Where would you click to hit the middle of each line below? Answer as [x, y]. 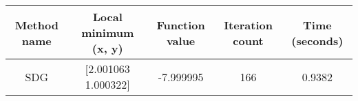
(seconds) [317, 40]
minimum [108, 32]
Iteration [248, 25]
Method [36, 25]
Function [181, 25]
